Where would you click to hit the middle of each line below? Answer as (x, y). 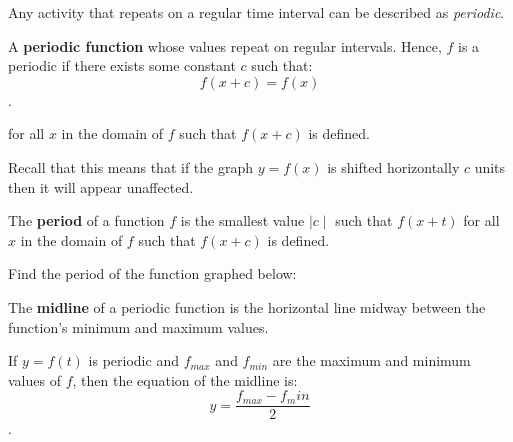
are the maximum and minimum (371, 360)
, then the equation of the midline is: (185, 379)
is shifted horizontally (393, 166)
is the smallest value (242, 220)
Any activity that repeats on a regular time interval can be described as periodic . (256, 12)
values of (34, 379)
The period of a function (86, 220)
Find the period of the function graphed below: (152, 273)
